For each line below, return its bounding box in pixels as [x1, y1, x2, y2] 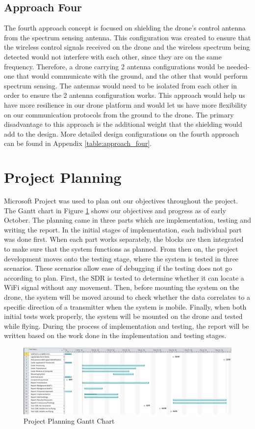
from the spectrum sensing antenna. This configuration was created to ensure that [4, 32, 251, 42]
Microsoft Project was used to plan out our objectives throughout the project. [4, 196, 238, 206]
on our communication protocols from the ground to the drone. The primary [4, 109, 234, 119]
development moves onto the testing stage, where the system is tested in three [4, 253, 239, 263]
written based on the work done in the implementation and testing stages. [4, 330, 227, 341]
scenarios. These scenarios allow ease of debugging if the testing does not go [4, 263, 232, 273]
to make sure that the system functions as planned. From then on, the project [4, 244, 238, 254]
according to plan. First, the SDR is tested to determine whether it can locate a [4, 272, 244, 283]
